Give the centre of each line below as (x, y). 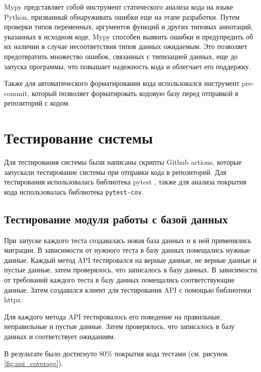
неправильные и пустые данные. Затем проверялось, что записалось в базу (119, 326)
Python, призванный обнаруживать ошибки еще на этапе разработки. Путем (122, 16)
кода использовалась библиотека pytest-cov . (74, 191)
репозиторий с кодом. (37, 103)
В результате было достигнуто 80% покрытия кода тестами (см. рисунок (116, 353)
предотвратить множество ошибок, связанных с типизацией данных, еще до (121, 56)
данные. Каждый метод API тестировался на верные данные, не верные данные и (130, 260)
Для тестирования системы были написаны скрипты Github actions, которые (123, 162)
